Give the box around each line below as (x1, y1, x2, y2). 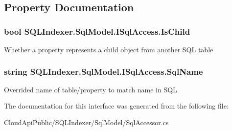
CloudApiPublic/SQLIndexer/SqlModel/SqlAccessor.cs (4, 117, 169, 127)
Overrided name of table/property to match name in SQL (4, 84, 177, 94)
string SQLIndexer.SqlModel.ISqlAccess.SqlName (4, 65, 203, 77)
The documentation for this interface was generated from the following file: (4, 101, 229, 111)
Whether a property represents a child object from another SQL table (4, 44, 213, 54)
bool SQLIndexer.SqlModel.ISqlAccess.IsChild (4, 25, 190, 37)
